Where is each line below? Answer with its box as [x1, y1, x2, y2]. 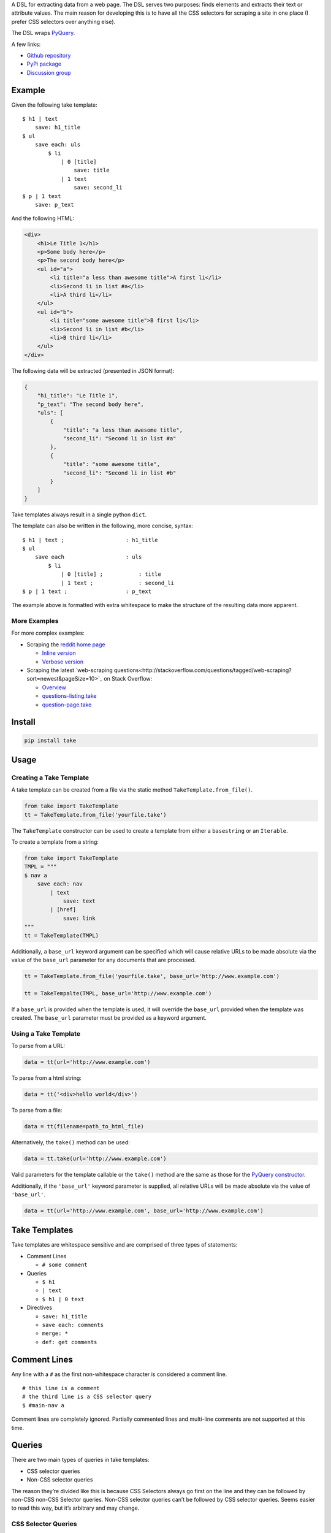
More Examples [11, 617, 59, 625]
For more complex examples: [11, 629, 85, 637]
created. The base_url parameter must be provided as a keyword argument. [11, 1014, 207, 1022]
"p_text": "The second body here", [37, 400, 144, 408]
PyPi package [26, 60, 62, 67]
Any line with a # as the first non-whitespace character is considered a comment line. [11, 1371, 227, 1378]
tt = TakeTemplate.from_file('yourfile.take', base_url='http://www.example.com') [24, 973, 280, 979]
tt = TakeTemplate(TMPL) [24, 932, 99, 939]
